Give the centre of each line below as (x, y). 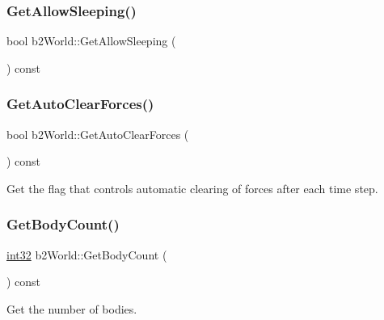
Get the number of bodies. (72, 308)
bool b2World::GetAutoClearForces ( (98, 134)
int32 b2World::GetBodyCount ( (87, 254)
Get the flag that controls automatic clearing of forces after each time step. (192, 188)
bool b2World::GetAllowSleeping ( (91, 41)
